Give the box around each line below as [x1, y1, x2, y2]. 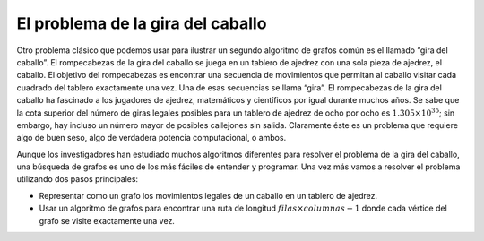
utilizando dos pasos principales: [16, 174, 139, 185]
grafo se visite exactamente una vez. [39, 215, 175, 226]
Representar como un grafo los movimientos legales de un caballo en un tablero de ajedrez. [39, 190, 378, 201]
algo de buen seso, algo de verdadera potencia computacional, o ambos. [16, 133, 287, 143]
